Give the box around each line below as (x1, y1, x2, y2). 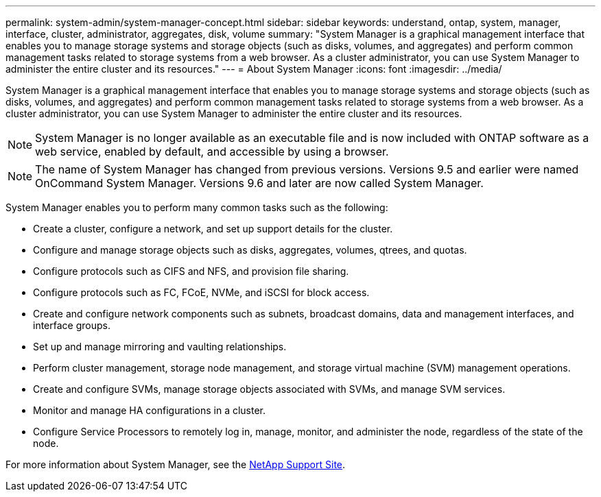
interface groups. (33, 319, 110, 331)
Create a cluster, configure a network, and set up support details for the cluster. (33, 223, 393, 234)
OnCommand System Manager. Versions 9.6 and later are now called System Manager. (35, 176, 484, 190)
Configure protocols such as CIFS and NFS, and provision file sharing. (33, 265, 349, 277)
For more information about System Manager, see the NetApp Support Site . (5, 459, 346, 470)
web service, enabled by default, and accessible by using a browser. (35, 145, 389, 158)
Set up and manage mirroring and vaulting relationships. (33, 341, 287, 352)
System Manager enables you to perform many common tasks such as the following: (5, 202, 388, 213)
